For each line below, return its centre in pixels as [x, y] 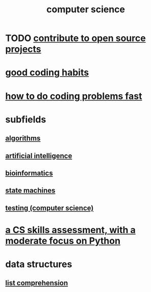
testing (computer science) [49, 208]
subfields [26, 119]
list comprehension [37, 283]
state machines [30, 191]
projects [23, 49]
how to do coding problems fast [74, 96]
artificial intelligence [39, 155]
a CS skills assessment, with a [71, 230]
